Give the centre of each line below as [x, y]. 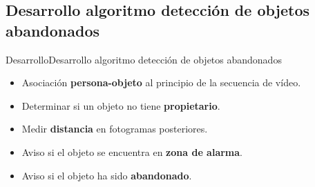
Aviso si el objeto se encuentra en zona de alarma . [132, 151]
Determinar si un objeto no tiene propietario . [121, 105]
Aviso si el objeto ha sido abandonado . [107, 175]
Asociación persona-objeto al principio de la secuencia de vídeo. [161, 82]
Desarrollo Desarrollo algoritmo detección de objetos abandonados [144, 59]
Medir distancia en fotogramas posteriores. [115, 129]
